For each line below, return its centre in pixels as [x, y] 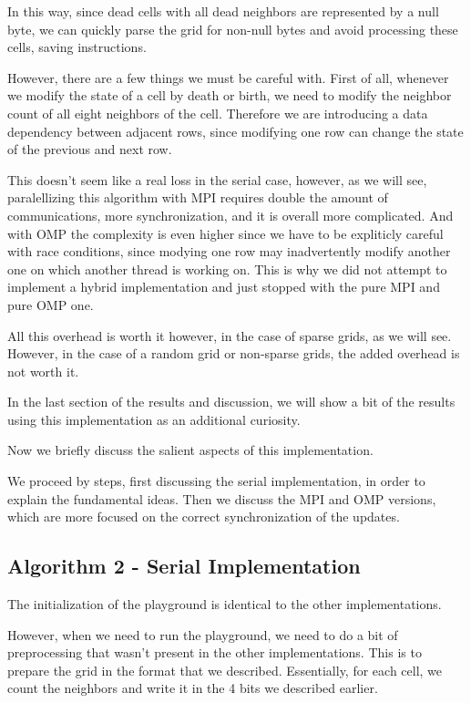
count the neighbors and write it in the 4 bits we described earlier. [193, 688]
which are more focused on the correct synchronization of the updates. [204, 517]
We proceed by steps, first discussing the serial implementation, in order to [216, 481]
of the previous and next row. [90, 149]
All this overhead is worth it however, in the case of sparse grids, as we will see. [230, 335]
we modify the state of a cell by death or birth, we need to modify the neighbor [230, 95]
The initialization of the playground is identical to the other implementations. [225, 604]
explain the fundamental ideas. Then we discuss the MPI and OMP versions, [222, 498]
